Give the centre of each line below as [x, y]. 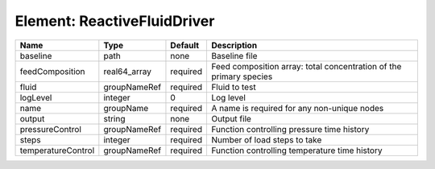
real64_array [128, 71]
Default [185, 45]
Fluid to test [234, 87]
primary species [242, 76]
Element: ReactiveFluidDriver [115, 21]
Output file [231, 118]
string [114, 118]
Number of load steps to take [266, 139]
